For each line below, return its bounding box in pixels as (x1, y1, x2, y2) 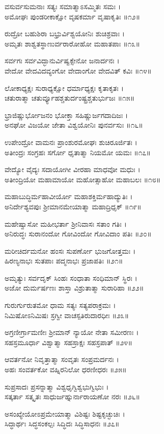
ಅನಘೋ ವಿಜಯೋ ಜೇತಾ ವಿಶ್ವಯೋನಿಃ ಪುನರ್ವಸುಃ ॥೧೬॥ (5, 119, 143, 130)
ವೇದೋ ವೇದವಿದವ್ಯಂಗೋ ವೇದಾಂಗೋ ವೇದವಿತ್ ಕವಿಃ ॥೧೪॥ (5, 65, 152, 76)
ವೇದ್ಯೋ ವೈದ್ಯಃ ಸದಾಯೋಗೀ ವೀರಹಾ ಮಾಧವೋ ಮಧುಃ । (5, 164, 141, 175)
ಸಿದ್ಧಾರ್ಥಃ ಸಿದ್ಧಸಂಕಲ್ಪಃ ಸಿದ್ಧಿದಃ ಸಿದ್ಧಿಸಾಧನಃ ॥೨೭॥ (5, 418, 120, 429)
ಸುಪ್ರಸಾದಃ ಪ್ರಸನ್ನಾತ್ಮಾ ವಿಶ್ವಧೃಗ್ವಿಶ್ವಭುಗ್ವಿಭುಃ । (5, 381, 109, 392)
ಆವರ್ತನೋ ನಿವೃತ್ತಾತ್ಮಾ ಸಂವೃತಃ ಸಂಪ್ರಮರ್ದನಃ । (5, 354, 119, 365)
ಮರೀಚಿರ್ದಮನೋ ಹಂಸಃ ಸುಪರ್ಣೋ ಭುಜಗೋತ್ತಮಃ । (5, 245, 136, 256)
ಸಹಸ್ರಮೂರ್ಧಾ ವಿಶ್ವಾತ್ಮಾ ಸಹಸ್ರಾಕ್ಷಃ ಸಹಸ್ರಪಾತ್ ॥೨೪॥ (5, 336, 132, 347)
